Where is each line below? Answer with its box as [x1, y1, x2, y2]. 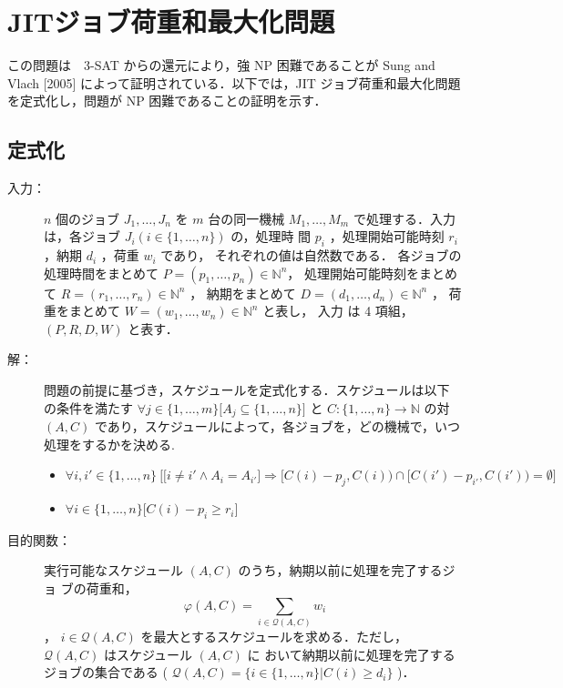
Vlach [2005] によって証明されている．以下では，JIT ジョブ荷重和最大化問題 [7, 73, 461, 92]
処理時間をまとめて [44, 263, 159, 282]
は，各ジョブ [44, 227, 120, 246]
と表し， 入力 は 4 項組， [262, 301, 414, 320]
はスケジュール [103, 644, 192, 663]
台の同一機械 [208, 208, 285, 228]
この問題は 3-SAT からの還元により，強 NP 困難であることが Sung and [7, 56, 435, 75]
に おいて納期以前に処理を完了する [247, 644, 456, 663]
